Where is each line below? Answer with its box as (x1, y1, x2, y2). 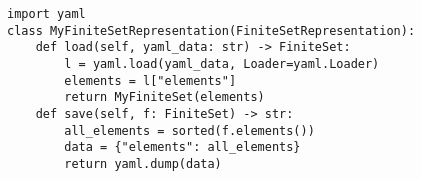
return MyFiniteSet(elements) (64, 90, 265, 105)
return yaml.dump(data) (64, 156, 222, 171)
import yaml (7, 7, 86, 21)
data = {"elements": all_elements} (64, 140, 301, 155)
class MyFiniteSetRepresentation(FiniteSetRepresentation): (7, 23, 416, 38)
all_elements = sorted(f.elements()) (64, 123, 315, 138)
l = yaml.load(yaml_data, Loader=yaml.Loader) (64, 56, 380, 71)
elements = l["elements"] (64, 73, 237, 88)
